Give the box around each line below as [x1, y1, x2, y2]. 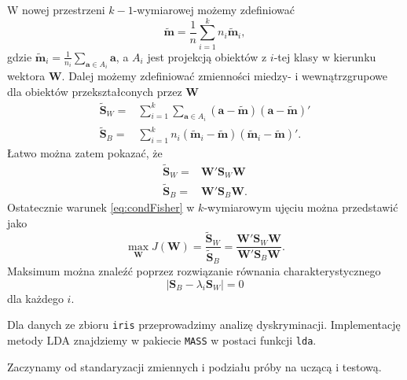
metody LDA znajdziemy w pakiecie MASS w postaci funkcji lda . [7, 331, 317, 348]
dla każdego [7, 290, 64, 306]
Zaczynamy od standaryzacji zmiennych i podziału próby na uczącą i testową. [7, 358, 382, 374]
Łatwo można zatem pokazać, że [7, 145, 163, 161]
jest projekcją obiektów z [147, 48, 267, 65]
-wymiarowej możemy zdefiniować [133, 2, 295, 17]
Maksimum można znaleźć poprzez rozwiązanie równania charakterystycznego [7, 263, 381, 279]
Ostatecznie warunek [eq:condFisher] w [7, 199, 195, 216]
